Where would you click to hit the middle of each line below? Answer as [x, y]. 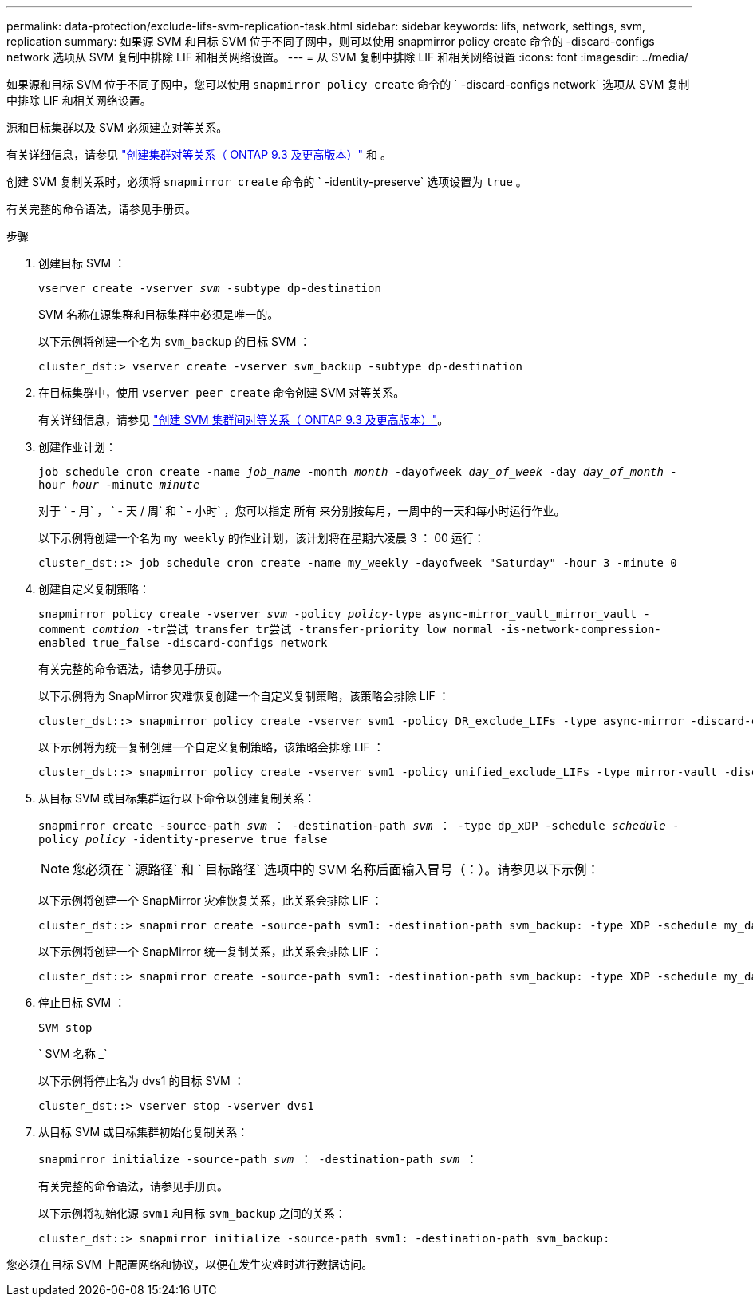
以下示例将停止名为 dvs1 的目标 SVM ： [142, 1081]
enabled [62, 643]
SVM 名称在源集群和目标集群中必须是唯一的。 [159, 314]
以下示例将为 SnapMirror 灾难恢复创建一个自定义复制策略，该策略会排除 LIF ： [244, 696]
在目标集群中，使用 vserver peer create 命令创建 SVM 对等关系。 [222, 392]
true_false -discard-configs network [210, 643]
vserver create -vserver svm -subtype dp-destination [210, 288]
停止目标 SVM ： [82, 1002]
